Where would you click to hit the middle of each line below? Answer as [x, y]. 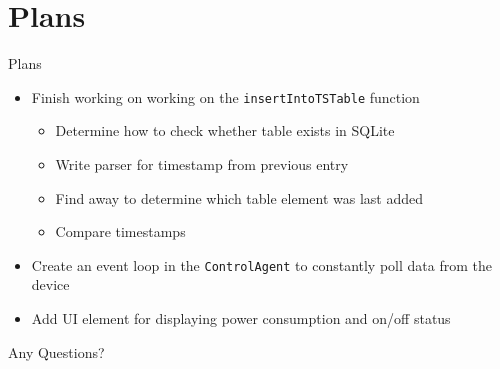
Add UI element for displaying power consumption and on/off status [241, 318]
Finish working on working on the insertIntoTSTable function [225, 96]
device [50, 284]
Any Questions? [56, 351]
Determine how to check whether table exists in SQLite [225, 130]
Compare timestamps [120, 231]
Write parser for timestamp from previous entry [202, 163]
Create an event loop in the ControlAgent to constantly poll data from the [261, 264]
